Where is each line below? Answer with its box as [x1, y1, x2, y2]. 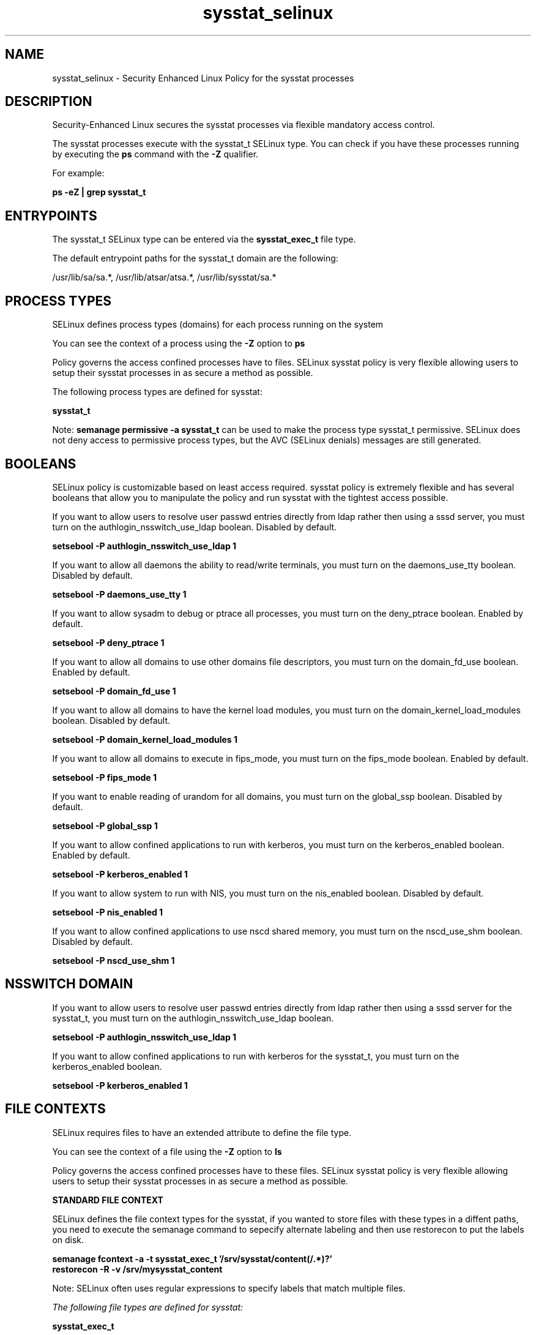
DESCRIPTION [5, 94, 92, 110]
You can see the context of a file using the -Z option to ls [52, 1146, 282, 1157]
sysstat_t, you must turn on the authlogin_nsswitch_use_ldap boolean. [52, 1012, 334, 1023]
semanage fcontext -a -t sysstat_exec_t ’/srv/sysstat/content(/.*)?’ [52, 1253, 332, 1264]
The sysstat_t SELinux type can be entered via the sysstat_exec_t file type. [52, 234, 356, 245]
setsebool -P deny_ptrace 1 [52, 637, 165, 648]
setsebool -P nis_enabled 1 [52, 906, 163, 917]
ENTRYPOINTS [5, 208, 97, 224]
